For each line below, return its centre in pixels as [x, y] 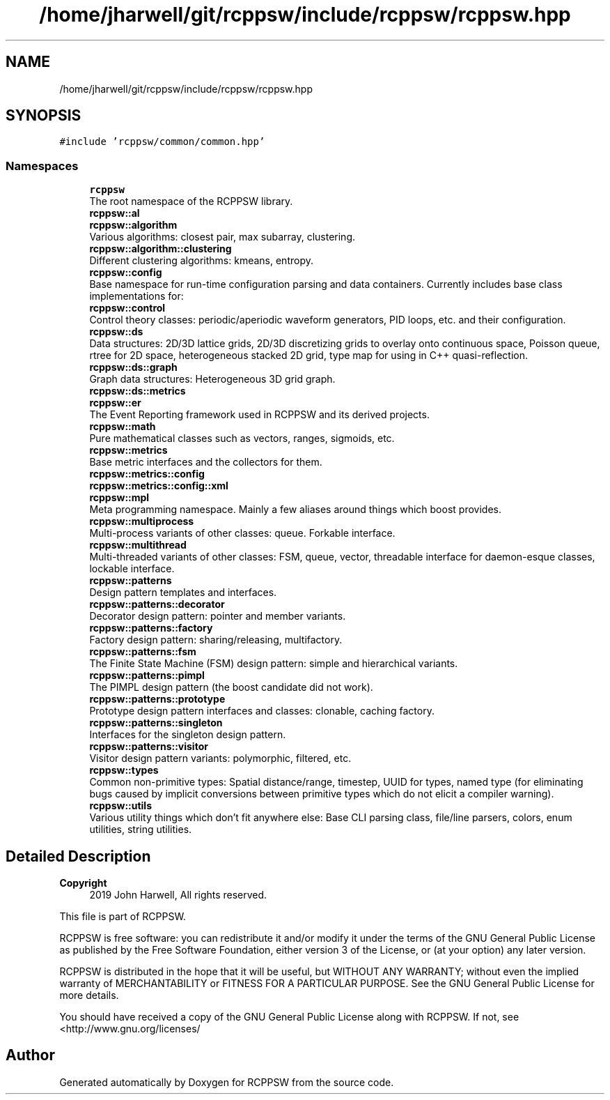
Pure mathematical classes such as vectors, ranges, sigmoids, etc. [242, 438]
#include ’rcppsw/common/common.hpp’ [162, 142]
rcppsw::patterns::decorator [157, 604]
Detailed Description [78, 856]
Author [30, 1055]
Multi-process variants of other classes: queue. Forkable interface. [242, 533]
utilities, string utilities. [141, 830]
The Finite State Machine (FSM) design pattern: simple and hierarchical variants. [274, 664]
